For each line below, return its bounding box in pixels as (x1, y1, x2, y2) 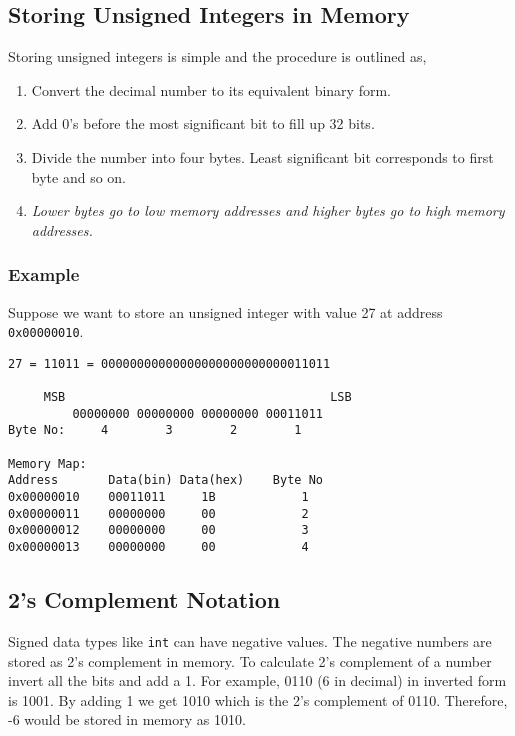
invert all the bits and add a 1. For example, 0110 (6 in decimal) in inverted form (8, 670, 507, 691)
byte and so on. (31, 166, 126, 187)
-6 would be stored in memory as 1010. (8, 709, 246, 730)
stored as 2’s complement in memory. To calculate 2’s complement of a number (8, 650, 492, 671)
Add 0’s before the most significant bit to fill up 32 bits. (31, 113, 375, 134)
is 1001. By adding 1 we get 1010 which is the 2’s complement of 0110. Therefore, (8, 689, 508, 710)
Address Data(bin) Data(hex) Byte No (8, 473, 323, 488)
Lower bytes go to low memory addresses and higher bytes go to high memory (31, 200, 505, 221)
